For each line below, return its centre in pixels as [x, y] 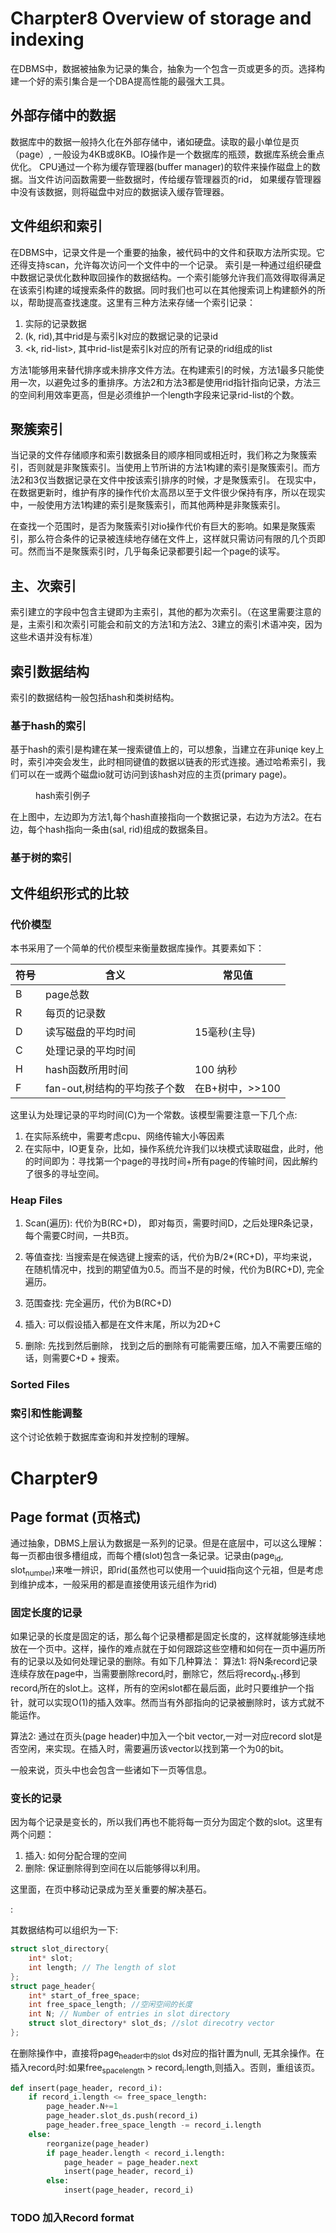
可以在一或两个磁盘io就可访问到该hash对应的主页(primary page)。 [155, 774]
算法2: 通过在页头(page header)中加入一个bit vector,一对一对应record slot [162, 1736]
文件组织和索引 [56, 226]
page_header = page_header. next [131, 2162]
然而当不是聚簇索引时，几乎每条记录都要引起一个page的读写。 [156, 551]
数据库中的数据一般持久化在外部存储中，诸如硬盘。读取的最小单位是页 [155, 141]
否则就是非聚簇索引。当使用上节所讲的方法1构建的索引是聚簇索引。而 [169, 468]
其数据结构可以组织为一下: [64, 1930]
